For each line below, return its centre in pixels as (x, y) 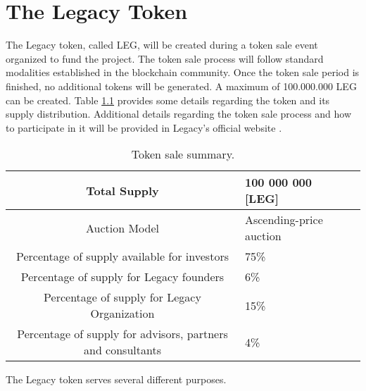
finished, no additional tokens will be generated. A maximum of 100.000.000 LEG (181, 86)
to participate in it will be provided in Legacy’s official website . (144, 127)
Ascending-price (284, 220)
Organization (122, 314)
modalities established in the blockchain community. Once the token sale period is (183, 72)
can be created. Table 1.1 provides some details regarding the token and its (168, 100)
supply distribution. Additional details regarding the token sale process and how (179, 114)
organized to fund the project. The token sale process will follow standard (165, 58)
